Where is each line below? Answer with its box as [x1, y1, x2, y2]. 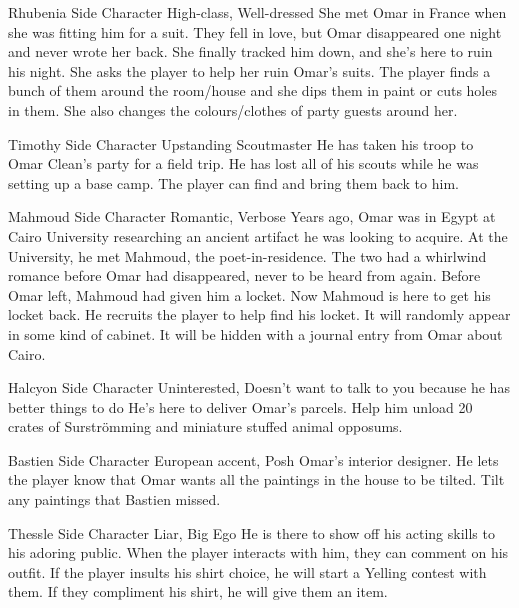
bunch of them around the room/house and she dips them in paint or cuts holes [8, 80, 497, 101]
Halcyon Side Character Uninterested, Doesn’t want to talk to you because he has [8, 377, 510, 398]
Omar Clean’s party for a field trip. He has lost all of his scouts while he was [8, 153, 479, 174]
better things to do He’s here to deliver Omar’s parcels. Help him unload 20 [8, 396, 473, 417]
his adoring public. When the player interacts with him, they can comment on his [8, 542, 509, 563]
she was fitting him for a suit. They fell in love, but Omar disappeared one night [8, 21, 502, 42]
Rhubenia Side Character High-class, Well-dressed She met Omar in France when [8, 2, 507, 22]
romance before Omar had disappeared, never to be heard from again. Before [8, 265, 481, 286]
